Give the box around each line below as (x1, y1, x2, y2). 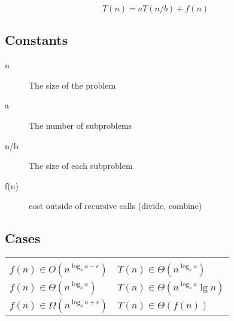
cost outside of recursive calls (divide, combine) (29, 199, 202, 212)
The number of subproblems (29, 119, 132, 131)
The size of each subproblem (29, 159, 133, 172)
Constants (5, 31, 68, 49)
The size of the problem (29, 78, 116, 91)
